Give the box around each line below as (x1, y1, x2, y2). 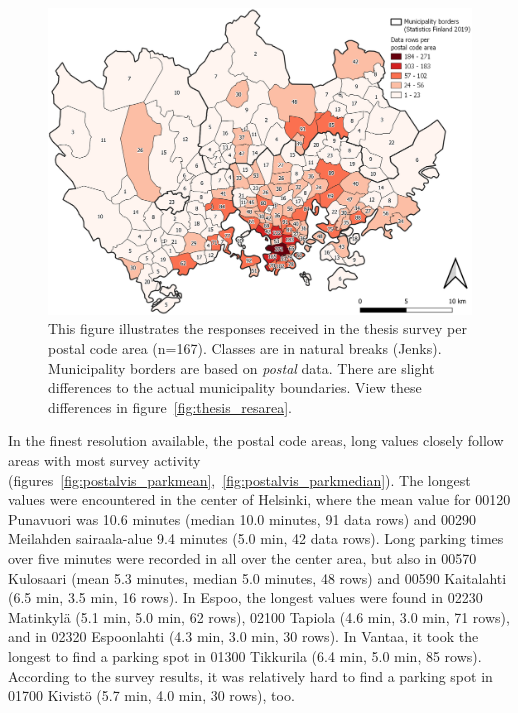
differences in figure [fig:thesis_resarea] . (48, 396, 292, 417)
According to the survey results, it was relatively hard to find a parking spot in (8, 665, 493, 686)
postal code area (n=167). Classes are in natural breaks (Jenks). (48, 338, 442, 358)
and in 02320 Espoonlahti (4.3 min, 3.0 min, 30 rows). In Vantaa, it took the (8, 626, 479, 647)
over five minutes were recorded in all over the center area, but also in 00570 (8, 547, 477, 568)
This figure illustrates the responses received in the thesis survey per (48, 318, 467, 339)
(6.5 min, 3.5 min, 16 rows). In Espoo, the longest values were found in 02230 (8, 587, 483, 608)
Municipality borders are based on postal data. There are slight (48, 357, 435, 378)
